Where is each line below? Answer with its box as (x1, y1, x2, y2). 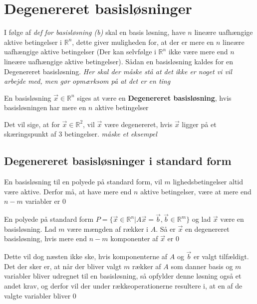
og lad (192, 214, 211, 224)
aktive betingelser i (4, 36, 62, 47)
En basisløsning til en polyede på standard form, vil (4, 176, 162, 187)
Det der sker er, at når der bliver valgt (4, 261, 122, 271)
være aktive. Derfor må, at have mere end (4, 186, 132, 196)
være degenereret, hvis (104, 119, 173, 129)
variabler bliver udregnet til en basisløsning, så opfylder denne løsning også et (4, 271, 242, 281)
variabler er (25, 196, 60, 206)
